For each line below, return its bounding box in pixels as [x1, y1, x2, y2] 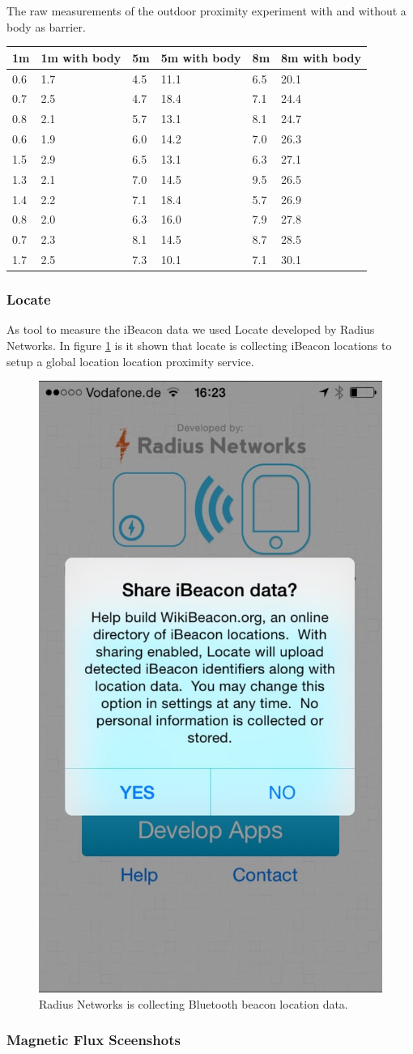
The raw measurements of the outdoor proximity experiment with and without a [6, 2, 407, 19]
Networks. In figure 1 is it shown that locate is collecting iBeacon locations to [6, 337, 392, 354]
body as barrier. [6, 18, 86, 35]
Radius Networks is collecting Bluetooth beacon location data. [39, 995, 348, 1012]
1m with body [40, 49, 121, 66]
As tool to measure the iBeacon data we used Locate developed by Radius [6, 321, 375, 338]
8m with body [281, 49, 361, 66]
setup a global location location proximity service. [6, 352, 254, 369]
